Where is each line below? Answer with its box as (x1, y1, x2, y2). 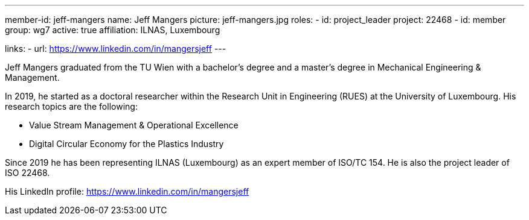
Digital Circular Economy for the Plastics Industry (29, 139, 224, 149)
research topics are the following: (5, 101, 138, 112)
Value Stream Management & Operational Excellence (29, 120, 239, 130)
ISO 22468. (5, 168, 50, 178)
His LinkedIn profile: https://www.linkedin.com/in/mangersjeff (5, 186, 249, 196)
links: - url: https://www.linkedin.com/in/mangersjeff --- (5, 43, 226, 54)
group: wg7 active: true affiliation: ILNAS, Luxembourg (5, 25, 220, 35)
